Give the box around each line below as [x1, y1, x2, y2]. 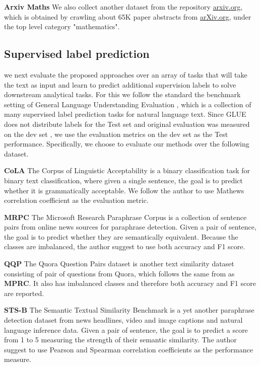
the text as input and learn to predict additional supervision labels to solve [4, 79, 236, 90]
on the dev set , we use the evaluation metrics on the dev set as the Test [4, 128, 228, 139]
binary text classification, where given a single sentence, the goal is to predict [4, 175, 243, 185]
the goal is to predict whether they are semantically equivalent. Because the [4, 231, 238, 242]
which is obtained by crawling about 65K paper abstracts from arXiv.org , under [4, 11, 251, 22]
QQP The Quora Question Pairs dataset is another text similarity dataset [4, 258, 234, 269]
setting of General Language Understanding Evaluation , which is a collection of [4, 99, 251, 109]
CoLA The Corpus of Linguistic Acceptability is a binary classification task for [4, 165, 250, 176]
